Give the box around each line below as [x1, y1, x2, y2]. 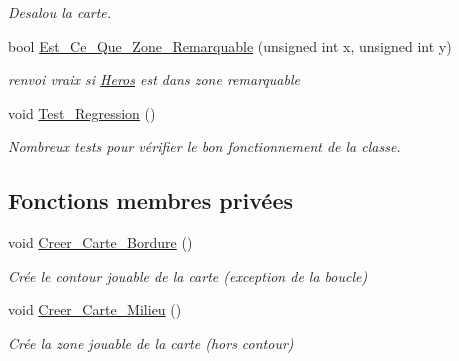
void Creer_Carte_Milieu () [8, 299, 182, 320]
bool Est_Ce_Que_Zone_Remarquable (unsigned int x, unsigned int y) [8, 35, 452, 56]
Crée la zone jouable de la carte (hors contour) [8, 332, 294, 353]
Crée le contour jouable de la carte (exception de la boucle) [8, 265, 368, 286]
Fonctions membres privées [8, 185, 294, 216]
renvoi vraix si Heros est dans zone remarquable [8, 69, 300, 90]
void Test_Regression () [8, 102, 156, 123]
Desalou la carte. [8, 2, 112, 22]
